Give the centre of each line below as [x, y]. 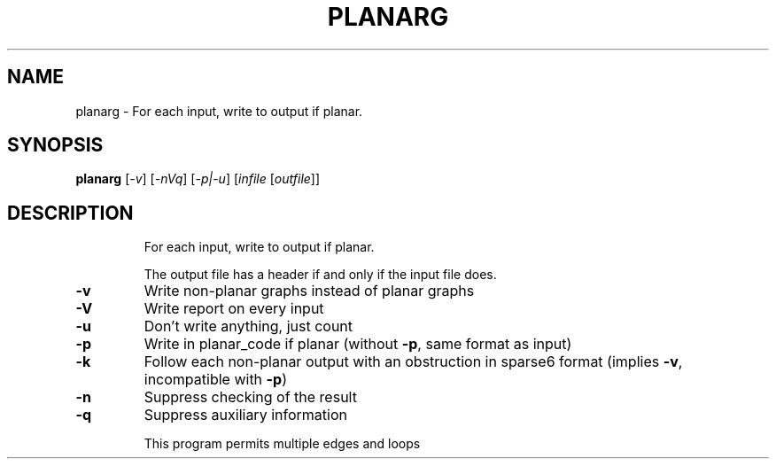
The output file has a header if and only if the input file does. [320, 275]
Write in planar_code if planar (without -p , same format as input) [358, 344]
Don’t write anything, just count [248, 326]
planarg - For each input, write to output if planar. [219, 111]
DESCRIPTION [70, 213]
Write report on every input [234, 309]
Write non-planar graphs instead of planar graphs [309, 291]
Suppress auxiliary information [245, 415]
